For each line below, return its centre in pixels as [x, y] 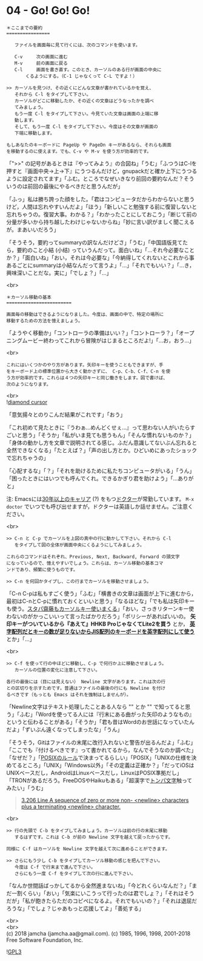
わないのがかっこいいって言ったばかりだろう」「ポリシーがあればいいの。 [98, 616]
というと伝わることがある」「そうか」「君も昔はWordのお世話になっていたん [101, 722]
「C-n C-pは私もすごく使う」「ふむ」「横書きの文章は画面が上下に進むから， [101, 593]
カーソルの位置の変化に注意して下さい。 [57, 670]
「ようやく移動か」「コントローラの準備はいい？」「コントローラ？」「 [92, 332]
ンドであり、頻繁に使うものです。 [42, 570]
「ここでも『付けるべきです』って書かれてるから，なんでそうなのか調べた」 [101, 750]
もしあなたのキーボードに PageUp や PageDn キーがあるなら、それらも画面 [89, 145]
